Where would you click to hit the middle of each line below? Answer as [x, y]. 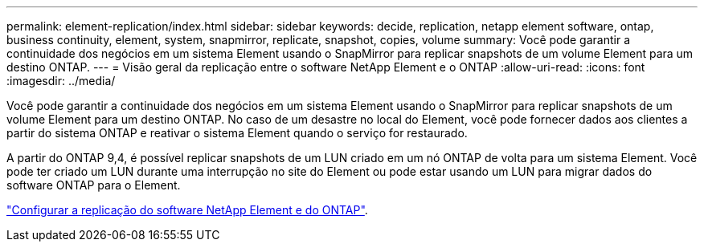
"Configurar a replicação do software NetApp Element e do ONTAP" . [187, 210]
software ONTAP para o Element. [94, 185]
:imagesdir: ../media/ [61, 81]
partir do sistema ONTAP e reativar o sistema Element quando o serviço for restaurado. [237, 133]
